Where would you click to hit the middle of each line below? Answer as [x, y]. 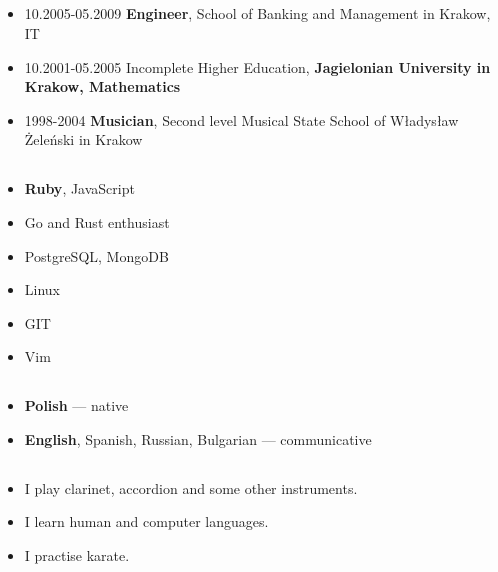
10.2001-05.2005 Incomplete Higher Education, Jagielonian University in [257, 66]
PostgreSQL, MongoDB [96, 255]
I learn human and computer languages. [146, 521]
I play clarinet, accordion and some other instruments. [191, 487]
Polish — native [76, 405]
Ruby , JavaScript [79, 188]
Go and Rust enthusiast [97, 221]
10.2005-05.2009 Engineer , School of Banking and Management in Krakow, [257, 13]
